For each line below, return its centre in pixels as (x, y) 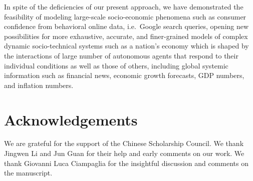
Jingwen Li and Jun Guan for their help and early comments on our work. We (124, 153)
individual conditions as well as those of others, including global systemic (116, 65)
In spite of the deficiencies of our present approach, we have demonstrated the (124, 6)
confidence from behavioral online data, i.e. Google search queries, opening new (126, 26)
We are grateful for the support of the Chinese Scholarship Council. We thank (124, 143)
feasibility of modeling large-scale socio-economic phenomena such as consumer (125, 16)
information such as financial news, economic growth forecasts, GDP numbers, (124, 75)
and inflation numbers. (39, 85)
